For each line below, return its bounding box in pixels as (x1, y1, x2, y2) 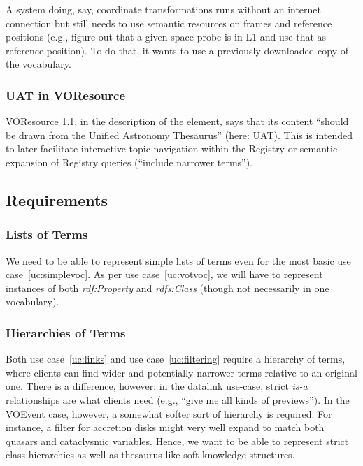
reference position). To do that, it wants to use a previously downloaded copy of (6, 43, 349, 57)
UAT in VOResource (6, 86, 126, 103)
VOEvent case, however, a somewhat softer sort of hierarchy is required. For (6, 406, 332, 421)
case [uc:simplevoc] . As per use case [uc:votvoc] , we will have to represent (6, 267, 323, 282)
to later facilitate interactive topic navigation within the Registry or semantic (6, 141, 338, 156)
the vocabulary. (6, 57, 71, 71)
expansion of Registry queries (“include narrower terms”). (6, 154, 253, 169)
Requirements (6, 189, 108, 210)
